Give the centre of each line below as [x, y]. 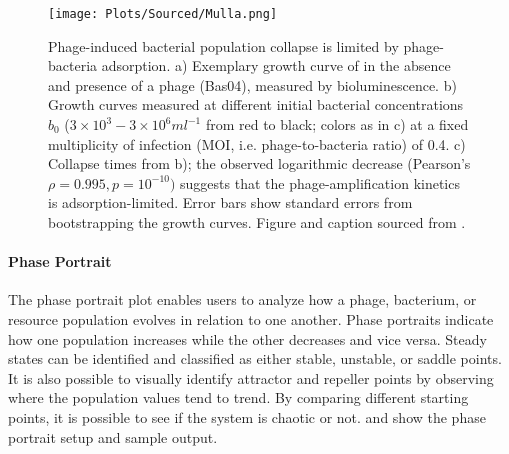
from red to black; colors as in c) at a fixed [337, 124]
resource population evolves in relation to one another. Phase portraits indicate [251, 318]
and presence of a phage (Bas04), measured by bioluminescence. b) [252, 84]
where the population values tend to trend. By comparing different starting [238, 397]
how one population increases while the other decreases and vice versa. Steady [247, 338]
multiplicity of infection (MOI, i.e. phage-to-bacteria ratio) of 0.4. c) [257, 143]
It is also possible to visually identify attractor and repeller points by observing [251, 377]
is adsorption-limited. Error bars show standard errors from [230, 202]
